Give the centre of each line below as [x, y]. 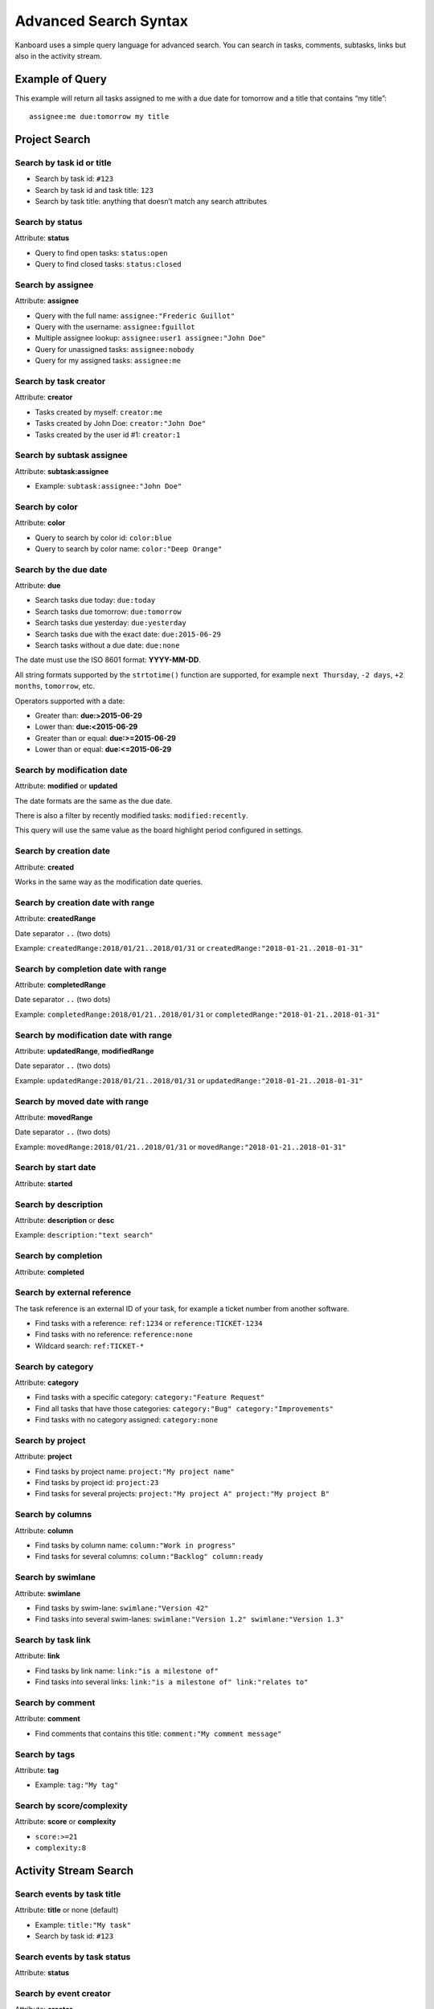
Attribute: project [43, 1457]
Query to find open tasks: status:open [101, 252]
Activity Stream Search [74, 1871]
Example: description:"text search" [84, 1235]
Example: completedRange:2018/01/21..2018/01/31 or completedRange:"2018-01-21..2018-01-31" [198, 1014]
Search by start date [55, 1168]
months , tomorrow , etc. [55, 686]
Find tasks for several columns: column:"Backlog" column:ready [149, 1557]
